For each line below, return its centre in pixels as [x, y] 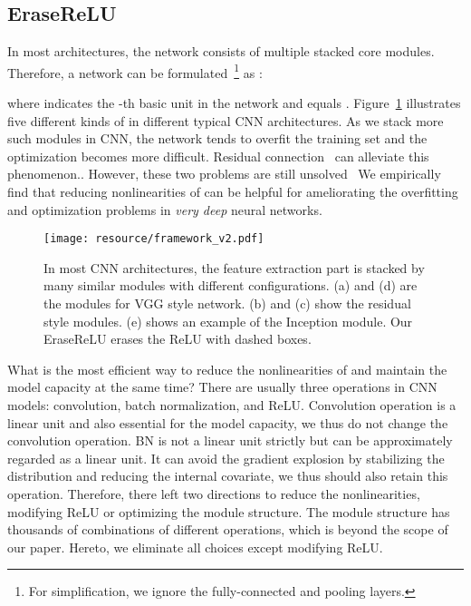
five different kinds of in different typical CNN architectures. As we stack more [226, 120]
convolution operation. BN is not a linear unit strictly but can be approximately [230, 440]
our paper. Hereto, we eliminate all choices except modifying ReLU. [195, 547]
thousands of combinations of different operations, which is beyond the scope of [228, 529]
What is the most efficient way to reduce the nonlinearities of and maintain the [227, 369]
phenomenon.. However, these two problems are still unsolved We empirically [224, 174]
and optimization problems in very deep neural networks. [165, 209]
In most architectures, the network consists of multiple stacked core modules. [221, 51]
